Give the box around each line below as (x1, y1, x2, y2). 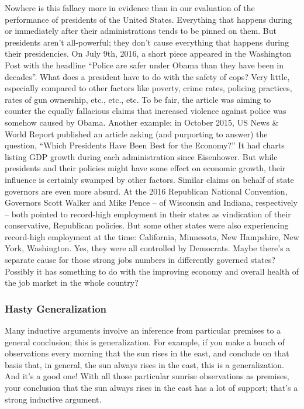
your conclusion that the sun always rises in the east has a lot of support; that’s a (5, 382, 298, 394)
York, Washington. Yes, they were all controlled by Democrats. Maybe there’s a (5, 242, 291, 254)
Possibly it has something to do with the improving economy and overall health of (5, 265, 299, 277)
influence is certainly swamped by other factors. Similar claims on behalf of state (5, 173, 294, 185)
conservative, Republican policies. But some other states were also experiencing (5, 219, 289, 231)
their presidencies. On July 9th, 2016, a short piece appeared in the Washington (5, 47, 291, 60)
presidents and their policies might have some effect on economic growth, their (5, 162, 286, 174)
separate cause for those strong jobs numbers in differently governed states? (5, 254, 275, 266)
